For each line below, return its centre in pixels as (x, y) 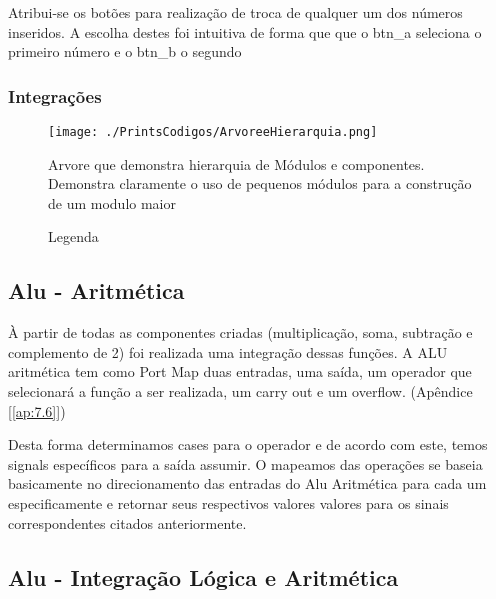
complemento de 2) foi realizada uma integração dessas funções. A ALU (228, 351)
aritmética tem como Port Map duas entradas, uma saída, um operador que (240, 371)
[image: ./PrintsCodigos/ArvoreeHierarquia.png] (213, 132)
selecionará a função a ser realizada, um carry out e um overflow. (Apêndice (240, 391)
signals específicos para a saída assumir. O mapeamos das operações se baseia (245, 463)
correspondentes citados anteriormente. (127, 522)
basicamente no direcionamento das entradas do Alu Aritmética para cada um (247, 483)
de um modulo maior (112, 202)
